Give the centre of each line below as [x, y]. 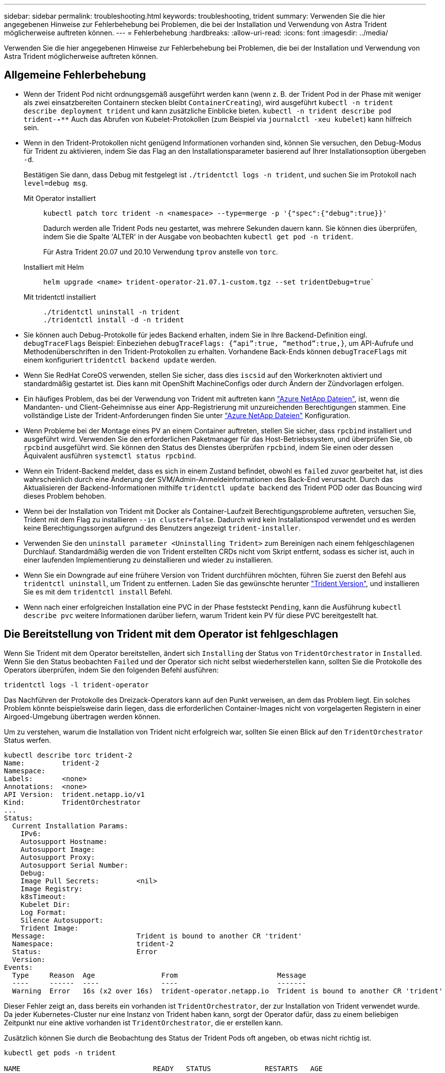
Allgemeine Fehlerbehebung [75, 75]
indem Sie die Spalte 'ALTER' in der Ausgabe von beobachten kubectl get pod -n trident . [198, 236]
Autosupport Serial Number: [74, 865]
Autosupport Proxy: [58, 857]
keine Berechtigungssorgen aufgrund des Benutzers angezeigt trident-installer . [162, 528]
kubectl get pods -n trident [60, 1053]
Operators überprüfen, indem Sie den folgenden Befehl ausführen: [111, 670]
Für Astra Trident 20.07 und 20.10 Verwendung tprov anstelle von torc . [161, 252]
